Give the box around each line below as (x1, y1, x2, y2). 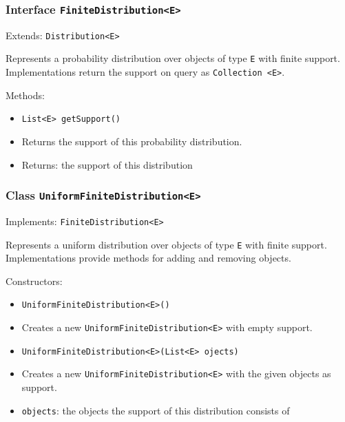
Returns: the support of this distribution (21, 157, 193, 171)
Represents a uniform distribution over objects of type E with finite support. (6, 237, 327, 251)
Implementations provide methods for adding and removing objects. (6, 251, 291, 265)
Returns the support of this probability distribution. (21, 134, 242, 148)
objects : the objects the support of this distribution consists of (21, 403, 290, 417)
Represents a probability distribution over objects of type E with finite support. (6, 51, 340, 65)
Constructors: (6, 273, 63, 288)
